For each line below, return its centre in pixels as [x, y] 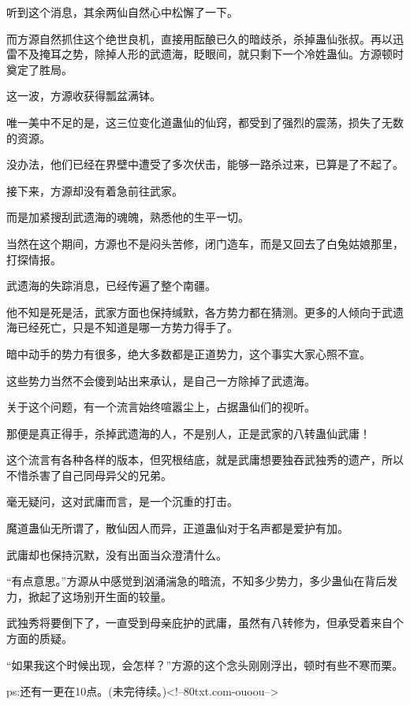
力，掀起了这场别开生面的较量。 [89, 596]
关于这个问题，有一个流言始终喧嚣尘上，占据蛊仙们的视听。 [161, 407]
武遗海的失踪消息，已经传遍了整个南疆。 [111, 286]
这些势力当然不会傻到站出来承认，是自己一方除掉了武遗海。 [161, 380]
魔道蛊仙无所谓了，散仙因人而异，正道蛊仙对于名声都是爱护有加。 [177, 528]
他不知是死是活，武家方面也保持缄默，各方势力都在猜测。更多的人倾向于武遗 [205, 312]
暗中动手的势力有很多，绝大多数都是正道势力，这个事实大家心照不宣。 [188, 353]
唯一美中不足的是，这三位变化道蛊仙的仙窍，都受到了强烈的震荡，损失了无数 [205, 122]
